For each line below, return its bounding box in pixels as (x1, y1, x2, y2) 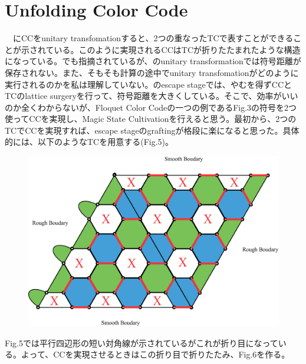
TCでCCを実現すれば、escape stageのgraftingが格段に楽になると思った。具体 (5, 124, 300, 136)
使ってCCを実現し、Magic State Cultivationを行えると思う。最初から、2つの (5, 112, 297, 125)
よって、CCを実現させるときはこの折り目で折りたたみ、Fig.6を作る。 (21, 348, 290, 360)
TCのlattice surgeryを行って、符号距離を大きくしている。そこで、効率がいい (5, 90, 298, 102)
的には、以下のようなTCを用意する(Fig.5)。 (5, 135, 174, 148)
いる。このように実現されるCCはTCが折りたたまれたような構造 (54, 43, 301, 55)
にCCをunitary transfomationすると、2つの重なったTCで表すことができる (13, 32, 294, 44)
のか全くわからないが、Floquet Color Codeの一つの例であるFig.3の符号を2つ (5, 101, 297, 113)
